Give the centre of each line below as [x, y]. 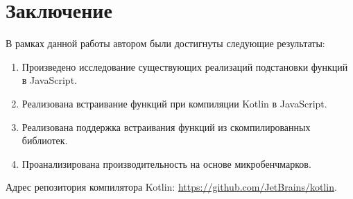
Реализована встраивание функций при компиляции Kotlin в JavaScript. [174, 103]
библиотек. [45, 140]
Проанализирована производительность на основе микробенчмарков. [166, 163]
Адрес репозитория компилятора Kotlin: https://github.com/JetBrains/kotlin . [171, 187]
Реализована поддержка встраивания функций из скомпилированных [166, 127]
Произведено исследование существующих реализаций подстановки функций [185, 66]
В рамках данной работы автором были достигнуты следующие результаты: [165, 43]
